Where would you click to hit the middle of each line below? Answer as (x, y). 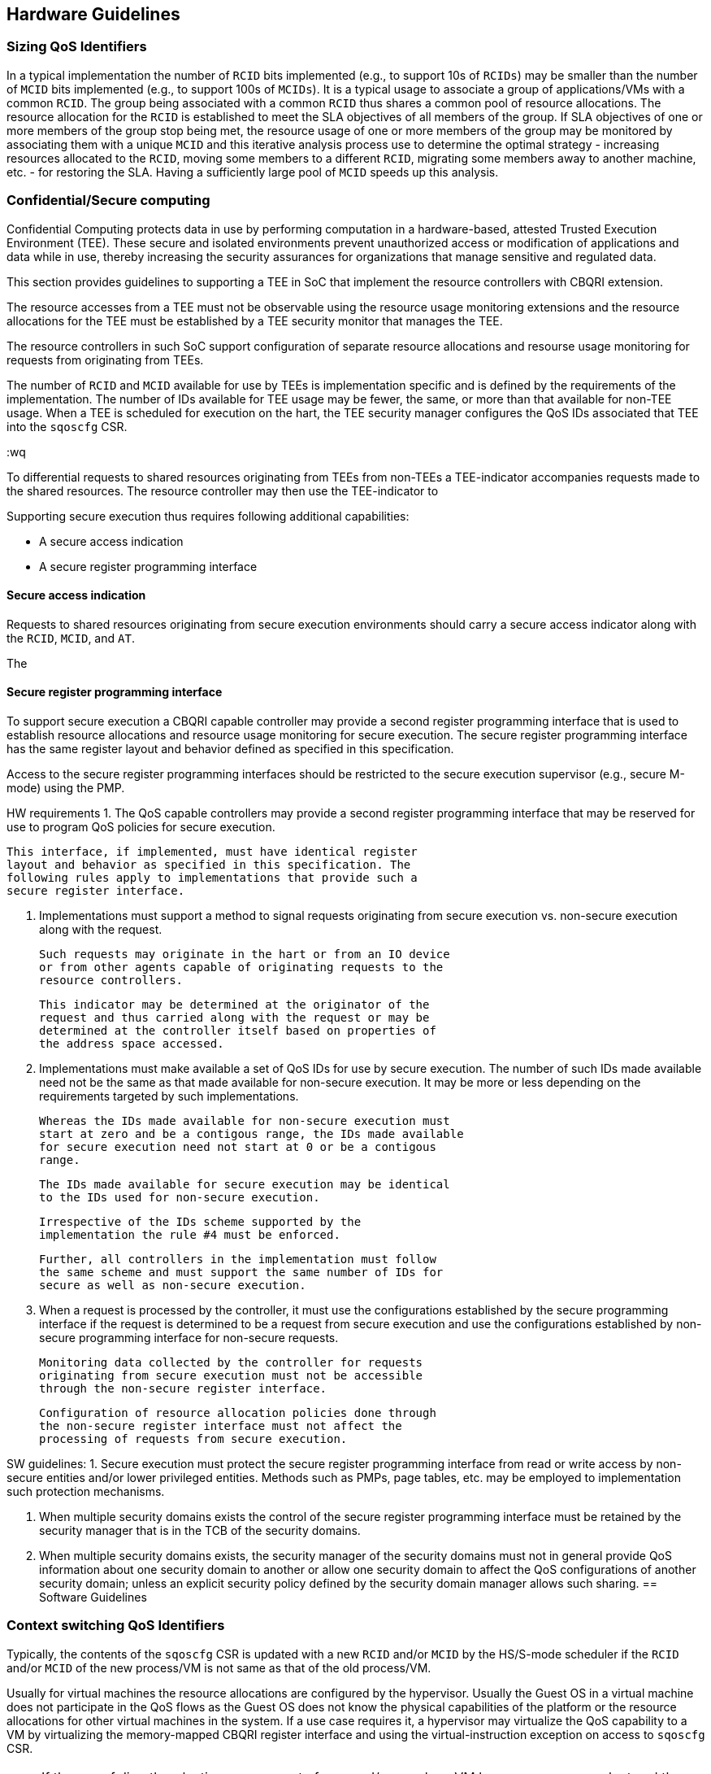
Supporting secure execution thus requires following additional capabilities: (208, 516)
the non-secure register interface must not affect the (221, 1425)
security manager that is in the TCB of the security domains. (200, 1530)
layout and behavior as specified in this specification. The (209, 864)
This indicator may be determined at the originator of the (234, 1004)
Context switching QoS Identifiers (116, 1626)
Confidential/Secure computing (108, 201)
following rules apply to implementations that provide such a (212, 877)
